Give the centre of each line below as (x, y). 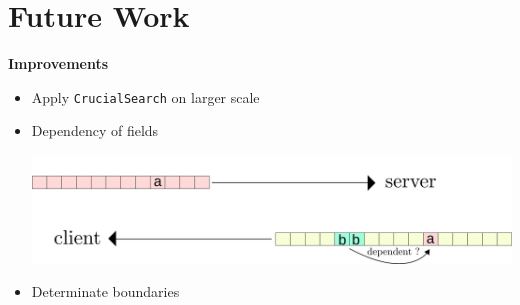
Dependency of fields (95, 130)
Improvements (58, 63)
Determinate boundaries (105, 291)
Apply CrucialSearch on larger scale (145, 96)
